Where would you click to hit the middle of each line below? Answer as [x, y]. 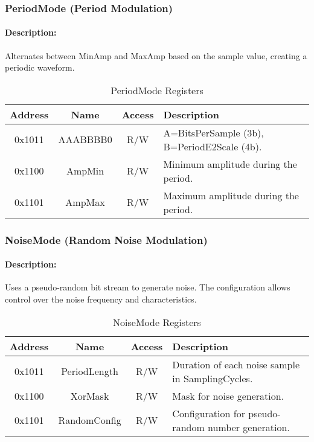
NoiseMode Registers [157, 322]
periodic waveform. [40, 67]
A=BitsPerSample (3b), [213, 132]
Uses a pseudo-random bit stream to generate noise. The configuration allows [148, 287]
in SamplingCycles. [213, 378]
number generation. [249, 427]
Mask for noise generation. [228, 396]
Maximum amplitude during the [231, 195]
